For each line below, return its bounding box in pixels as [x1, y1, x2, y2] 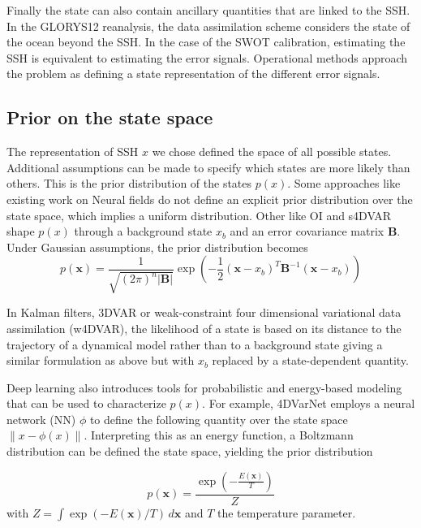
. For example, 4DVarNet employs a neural [202, 395, 415, 412]
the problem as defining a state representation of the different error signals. [6, 65, 380, 82]
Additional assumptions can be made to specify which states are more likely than [6, 158, 410, 175]
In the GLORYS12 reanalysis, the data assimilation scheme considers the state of [6, 17, 410, 34]
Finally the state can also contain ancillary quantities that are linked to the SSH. [6, 2, 410, 18]
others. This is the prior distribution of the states [6, 175, 252, 192]
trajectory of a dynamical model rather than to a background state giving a [6, 335, 383, 353]
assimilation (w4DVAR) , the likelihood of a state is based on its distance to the [6, 319, 402, 336]
